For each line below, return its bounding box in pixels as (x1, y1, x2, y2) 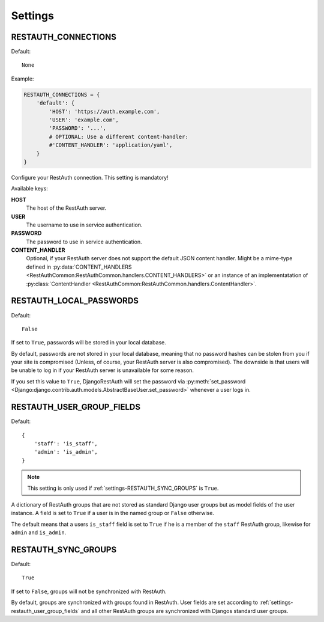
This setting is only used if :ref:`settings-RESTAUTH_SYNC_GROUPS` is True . (27, 484, 219, 492)
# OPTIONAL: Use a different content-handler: (49, 133, 188, 140)
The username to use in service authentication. (26, 221, 143, 228)
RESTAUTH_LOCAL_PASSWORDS (11, 296, 139, 306)
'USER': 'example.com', (49, 117, 119, 123)
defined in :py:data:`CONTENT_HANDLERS (26, 263, 132, 270)
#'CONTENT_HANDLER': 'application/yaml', (49, 142, 173, 148)
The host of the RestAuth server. (26, 204, 107, 212)
